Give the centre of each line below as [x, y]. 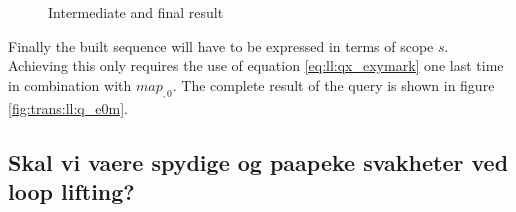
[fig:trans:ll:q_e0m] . [68, 107]
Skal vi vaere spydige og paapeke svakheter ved [258, 161]
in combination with [70, 84]
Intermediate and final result [136, 12]
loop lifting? [71, 190]
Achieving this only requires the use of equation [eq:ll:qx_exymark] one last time [256, 65]
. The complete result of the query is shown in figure [333, 84]
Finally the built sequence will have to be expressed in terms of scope [221, 45]
